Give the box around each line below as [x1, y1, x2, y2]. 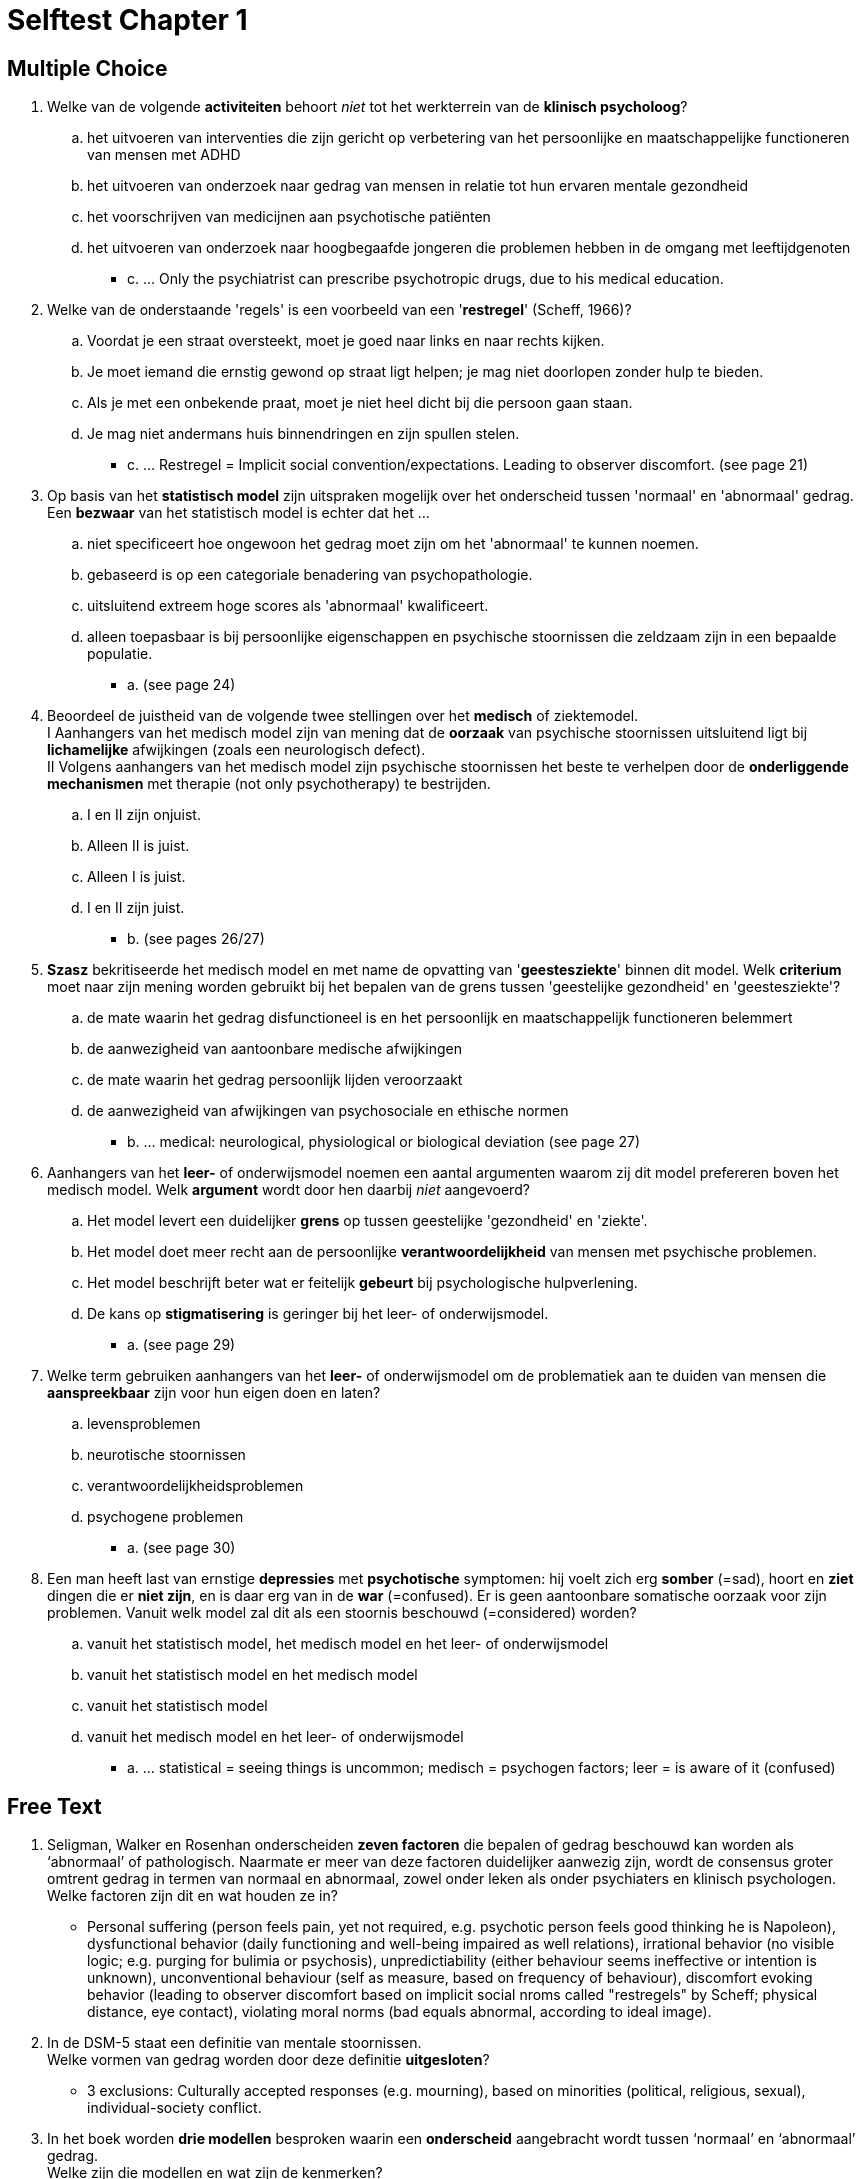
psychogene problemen [87, 1508, 244, 1526]
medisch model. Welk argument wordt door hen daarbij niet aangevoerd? [47, 1181, 530, 1199]
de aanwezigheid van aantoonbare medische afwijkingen [87, 1040, 462, 1058]
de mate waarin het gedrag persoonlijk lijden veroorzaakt [87, 1071, 463, 1089]
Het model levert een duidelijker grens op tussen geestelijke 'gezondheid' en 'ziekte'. [87, 1212, 648, 1230]
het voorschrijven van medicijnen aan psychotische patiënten [87, 208, 491, 226]
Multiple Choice [7, 55, 168, 81]
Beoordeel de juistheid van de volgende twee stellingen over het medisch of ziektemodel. [47, 707, 639, 725]
